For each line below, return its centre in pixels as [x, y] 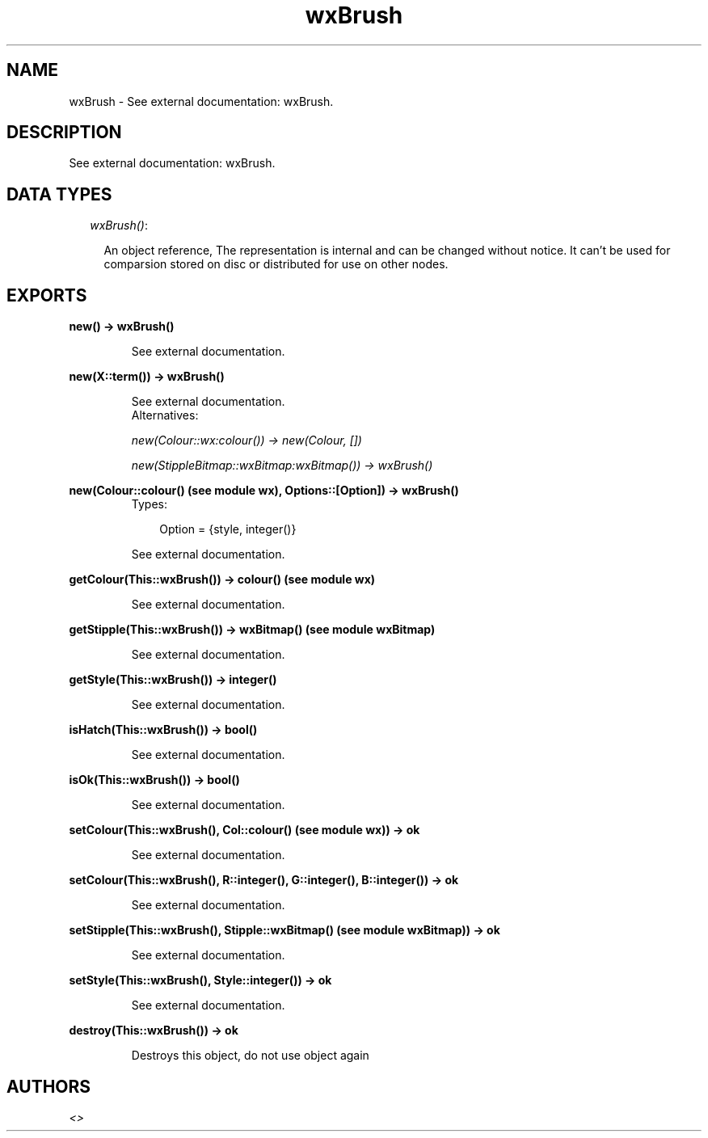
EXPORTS [47, 295]
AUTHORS [49, 1086]
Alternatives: [165, 415]
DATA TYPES [59, 194]
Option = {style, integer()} [228, 529]
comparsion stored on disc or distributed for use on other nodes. [276, 264]
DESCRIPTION [64, 133]
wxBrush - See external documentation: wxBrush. [201, 101]
